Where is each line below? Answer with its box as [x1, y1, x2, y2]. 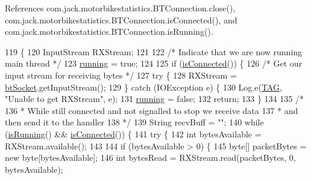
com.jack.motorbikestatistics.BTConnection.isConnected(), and [5, 13, 237, 26]
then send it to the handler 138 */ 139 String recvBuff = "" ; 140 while [5, 116, 264, 128]
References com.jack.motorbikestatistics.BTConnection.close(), [5, 2, 236, 14]
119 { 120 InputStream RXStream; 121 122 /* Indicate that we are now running [5, 45, 303, 58]
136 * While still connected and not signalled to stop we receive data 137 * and [5, 104, 298, 116]
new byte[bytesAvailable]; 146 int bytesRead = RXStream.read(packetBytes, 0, [5, 151, 296, 164]
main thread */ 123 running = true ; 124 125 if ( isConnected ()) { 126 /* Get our [5, 57, 303, 70]
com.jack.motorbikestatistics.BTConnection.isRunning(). [5, 25, 213, 38]
